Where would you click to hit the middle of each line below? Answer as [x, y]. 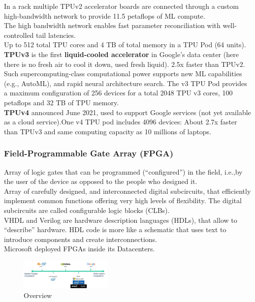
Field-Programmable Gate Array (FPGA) [89, 153]
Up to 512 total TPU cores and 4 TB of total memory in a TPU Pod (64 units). [125, 45]
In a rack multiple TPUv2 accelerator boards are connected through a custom [121, 6]
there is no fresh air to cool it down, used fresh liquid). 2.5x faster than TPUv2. [125, 64]
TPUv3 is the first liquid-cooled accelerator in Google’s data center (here [121, 54]
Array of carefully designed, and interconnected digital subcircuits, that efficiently [127, 191]
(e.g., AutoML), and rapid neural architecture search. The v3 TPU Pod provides [126, 83]
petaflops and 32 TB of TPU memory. [62, 102]
